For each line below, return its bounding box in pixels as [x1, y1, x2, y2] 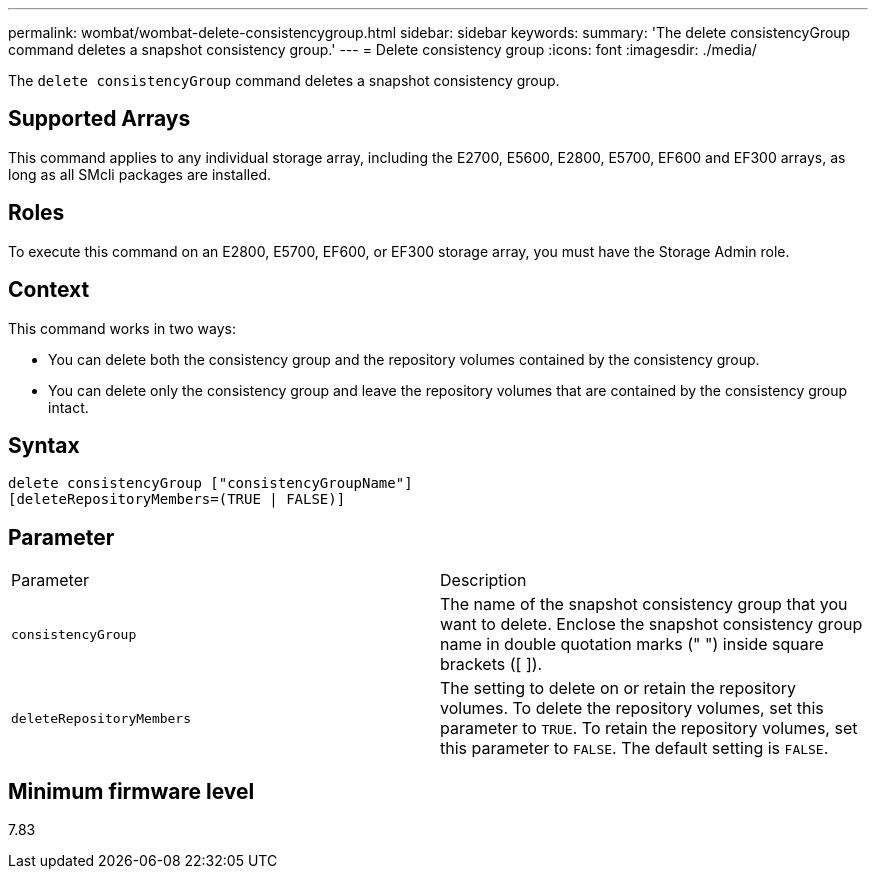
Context [8, 277, 90, 303]
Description [440, 570, 527, 591]
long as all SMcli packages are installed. [8, 165, 271, 183]
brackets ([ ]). [440, 654, 543, 675]
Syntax [8, 432, 80, 458]
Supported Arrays [8, 106, 191, 132]
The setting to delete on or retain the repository [440, 678, 797, 699]
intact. [48, 398, 89, 416]
